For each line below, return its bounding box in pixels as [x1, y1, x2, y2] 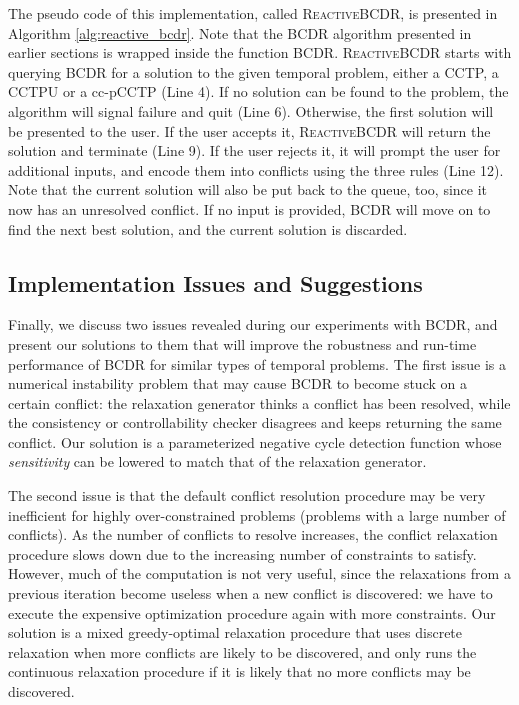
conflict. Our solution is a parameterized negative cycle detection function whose [8, 431, 502, 452]
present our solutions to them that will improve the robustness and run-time [8, 333, 477, 354]
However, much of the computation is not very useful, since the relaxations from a [8, 563, 511, 584]
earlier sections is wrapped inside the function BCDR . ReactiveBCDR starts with [8, 42, 512, 63]
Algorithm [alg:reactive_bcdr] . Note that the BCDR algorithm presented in [8, 22, 472, 43]
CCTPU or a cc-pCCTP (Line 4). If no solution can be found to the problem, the [8, 81, 509, 102]
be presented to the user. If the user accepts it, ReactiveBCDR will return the [8, 120, 491, 141]
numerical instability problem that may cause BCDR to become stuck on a [8, 373, 467, 394]
